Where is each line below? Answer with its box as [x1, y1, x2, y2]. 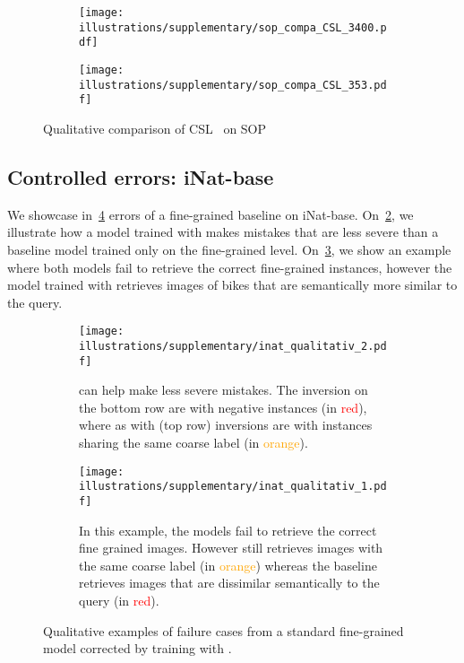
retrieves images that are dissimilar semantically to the [79, 573, 380, 592]
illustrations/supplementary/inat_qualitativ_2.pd [79, 339, 387, 353]
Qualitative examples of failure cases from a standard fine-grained [43, 621, 404, 640]
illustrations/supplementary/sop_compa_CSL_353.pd [79, 78, 387, 92]
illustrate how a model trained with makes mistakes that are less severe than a [7, 222, 439, 241]
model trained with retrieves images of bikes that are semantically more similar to [7, 275, 458, 294]
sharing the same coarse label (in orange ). [79, 433, 308, 452]
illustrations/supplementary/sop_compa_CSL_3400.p [79, 21, 387, 34]
